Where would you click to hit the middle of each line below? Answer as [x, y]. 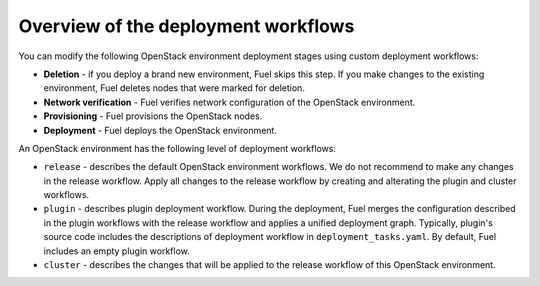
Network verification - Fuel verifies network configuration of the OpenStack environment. [229, 102]
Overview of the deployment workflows [186, 26]
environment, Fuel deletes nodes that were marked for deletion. [174, 88]
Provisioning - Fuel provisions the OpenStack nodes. [153, 116]
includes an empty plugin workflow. [116, 251]
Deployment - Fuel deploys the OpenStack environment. [160, 130]
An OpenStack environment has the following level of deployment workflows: [177, 148]
